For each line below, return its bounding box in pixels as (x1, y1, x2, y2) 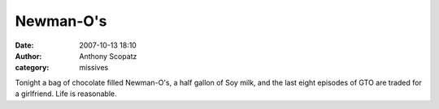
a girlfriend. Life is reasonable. (15, 89, 117, 99)
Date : (15, 40, 34, 50)
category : (15, 63, 50, 73)
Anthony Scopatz (79, 51, 137, 61)
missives (79, 63, 109, 73)
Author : (15, 51, 42, 61)
